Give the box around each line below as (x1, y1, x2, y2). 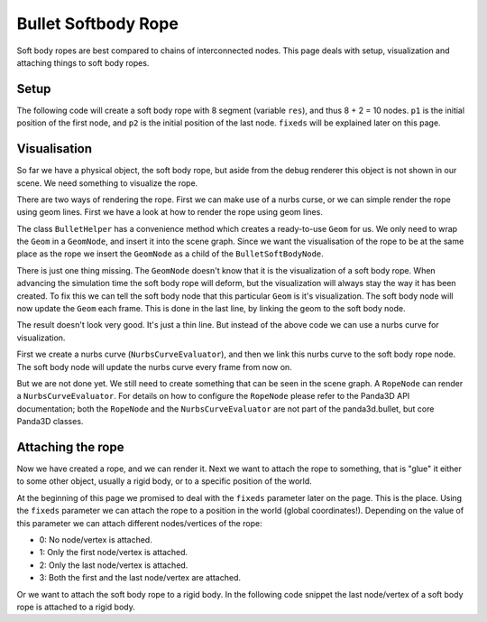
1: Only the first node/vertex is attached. (39, 547, 188, 558)
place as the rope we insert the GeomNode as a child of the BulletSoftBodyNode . (16, 248, 324, 259)
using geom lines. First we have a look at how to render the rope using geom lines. (16, 207, 324, 218)
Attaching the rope (16, 439, 124, 455)
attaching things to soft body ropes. (16, 57, 150, 68)
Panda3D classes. (16, 416, 84, 427)
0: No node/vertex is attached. (39, 534, 152, 545)
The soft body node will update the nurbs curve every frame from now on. (16, 361, 292, 372)
